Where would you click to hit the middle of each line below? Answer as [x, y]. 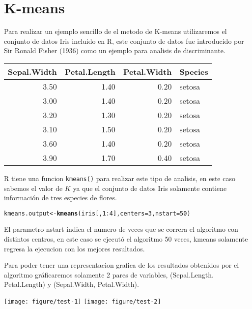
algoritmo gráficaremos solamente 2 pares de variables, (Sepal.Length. [109, 274]
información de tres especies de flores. [60, 198]
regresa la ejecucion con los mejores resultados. [74, 248]
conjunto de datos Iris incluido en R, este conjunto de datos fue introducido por [124, 41]
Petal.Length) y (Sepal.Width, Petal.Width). [71, 284]
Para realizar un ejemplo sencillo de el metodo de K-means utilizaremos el [115, 31]
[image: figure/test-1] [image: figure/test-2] [83, 301]
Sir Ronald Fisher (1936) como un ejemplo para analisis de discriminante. [115, 50]
